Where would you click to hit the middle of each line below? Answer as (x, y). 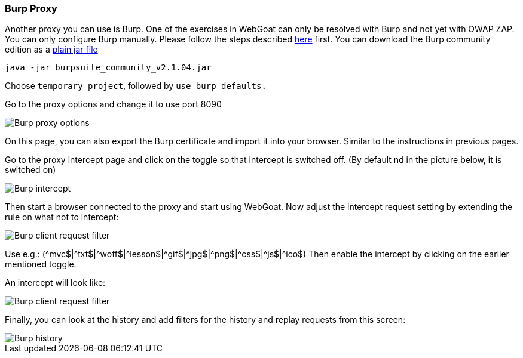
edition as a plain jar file (51, 50)
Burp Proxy (31, 8)
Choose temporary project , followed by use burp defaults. (136, 86)
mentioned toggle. (41, 264)
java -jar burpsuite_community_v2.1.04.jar (108, 68)
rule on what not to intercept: (62, 217)
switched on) (30, 170)
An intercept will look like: (55, 283)
